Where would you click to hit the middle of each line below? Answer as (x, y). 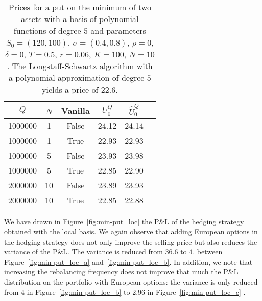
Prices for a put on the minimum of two (80, 7)
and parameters (118, 30)
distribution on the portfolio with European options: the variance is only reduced (131, 282)
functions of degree (47, 30)
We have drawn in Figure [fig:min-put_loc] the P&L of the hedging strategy (124, 221)
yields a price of (70, 89)
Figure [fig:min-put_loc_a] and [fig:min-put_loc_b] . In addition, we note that (128, 261)
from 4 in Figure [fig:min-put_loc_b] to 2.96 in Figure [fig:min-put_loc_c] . (125, 292)
